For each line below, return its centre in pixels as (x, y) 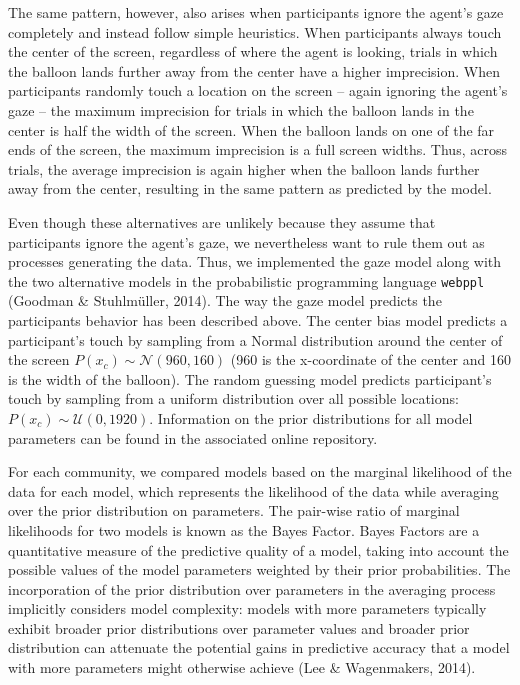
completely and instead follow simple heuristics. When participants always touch (255, 31)
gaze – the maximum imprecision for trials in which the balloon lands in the (241, 109)
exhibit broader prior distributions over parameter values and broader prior (239, 627)
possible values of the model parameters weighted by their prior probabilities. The (259, 569)
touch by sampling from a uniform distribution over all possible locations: (233, 398)
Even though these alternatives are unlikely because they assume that (222, 221)
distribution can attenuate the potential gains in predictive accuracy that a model (259, 647)
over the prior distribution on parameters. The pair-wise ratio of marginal (234, 510)
